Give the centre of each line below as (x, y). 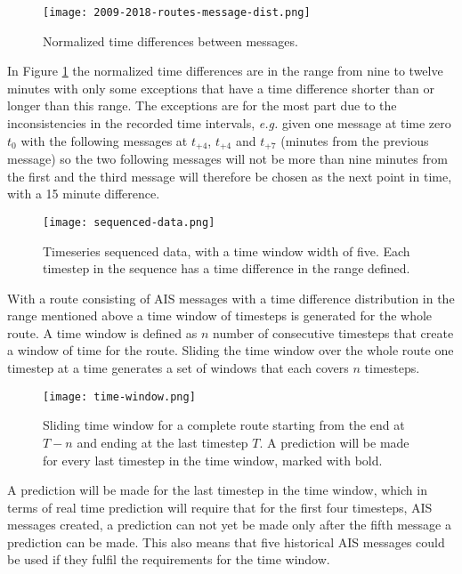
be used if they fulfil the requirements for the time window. (169, 559)
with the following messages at (104, 140)
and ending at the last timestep (162, 442)
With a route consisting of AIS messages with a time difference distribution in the (231, 298)
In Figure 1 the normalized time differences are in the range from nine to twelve (225, 71)
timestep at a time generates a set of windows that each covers (178, 368)
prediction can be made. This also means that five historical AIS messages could (226, 542)
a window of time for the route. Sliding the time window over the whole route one (231, 350)
